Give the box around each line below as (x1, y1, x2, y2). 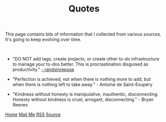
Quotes (68, 3, 100, 14)
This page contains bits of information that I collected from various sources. (5, 31, 161, 37)
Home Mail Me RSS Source (5, 111, 61, 117)
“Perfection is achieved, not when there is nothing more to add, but (12, 76, 151, 82)
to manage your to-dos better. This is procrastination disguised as (12, 61, 148, 67)
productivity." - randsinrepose (12, 66, 74, 72)
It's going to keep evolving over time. (5, 36, 81, 42)
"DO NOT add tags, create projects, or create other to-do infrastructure (12, 56, 160, 62)
